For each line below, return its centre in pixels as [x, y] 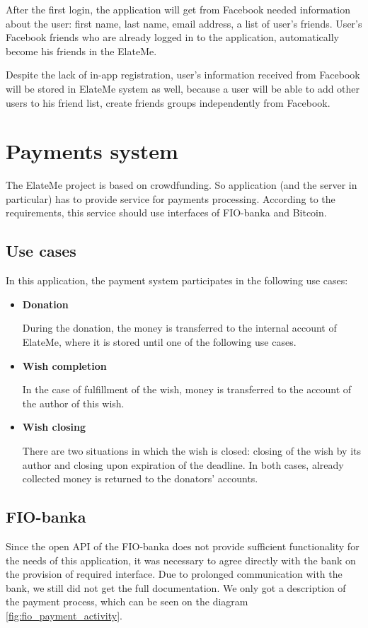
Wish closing [54, 427]
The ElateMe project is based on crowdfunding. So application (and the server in [182, 185]
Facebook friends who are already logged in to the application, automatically [172, 37]
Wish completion [64, 365]
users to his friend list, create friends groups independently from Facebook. [168, 102]
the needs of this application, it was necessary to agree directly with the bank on [181, 560]
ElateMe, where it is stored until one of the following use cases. [159, 342]
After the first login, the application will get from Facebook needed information [178, 9]
